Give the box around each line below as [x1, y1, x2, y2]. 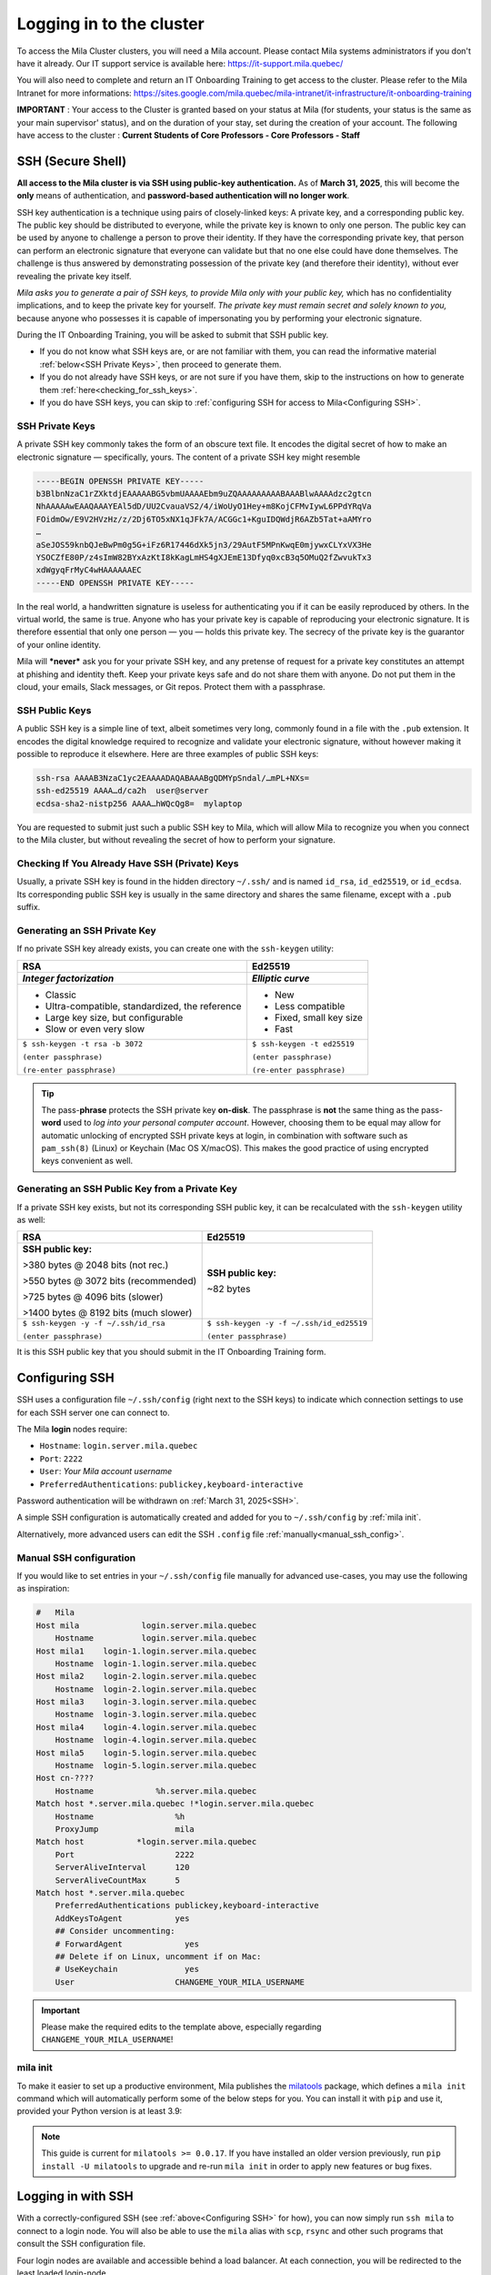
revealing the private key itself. [16, 270, 132, 281]
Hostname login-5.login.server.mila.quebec [55, 1761, 257, 1771]
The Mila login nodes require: [16, 1424, 127, 1435]
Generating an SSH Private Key [16, 924, 156, 936]
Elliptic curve [251, 972, 310, 985]
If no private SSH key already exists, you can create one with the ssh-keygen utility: [16, 943, 334, 955]
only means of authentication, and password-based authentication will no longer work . [16, 190, 350, 201]
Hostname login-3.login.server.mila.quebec [55, 1709, 257, 1720]
